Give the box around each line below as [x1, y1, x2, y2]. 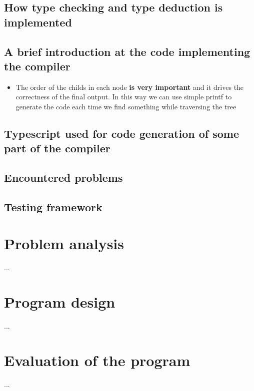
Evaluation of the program [4, 350, 190, 370]
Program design [4, 292, 115, 312]
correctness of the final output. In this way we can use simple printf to [15, 91, 232, 102]
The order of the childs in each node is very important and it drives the [15, 81, 244, 92]
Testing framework [4, 199, 102, 214]
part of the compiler [4, 140, 110, 156]
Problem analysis [4, 233, 124, 254]
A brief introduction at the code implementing [4, 43, 250, 59]
